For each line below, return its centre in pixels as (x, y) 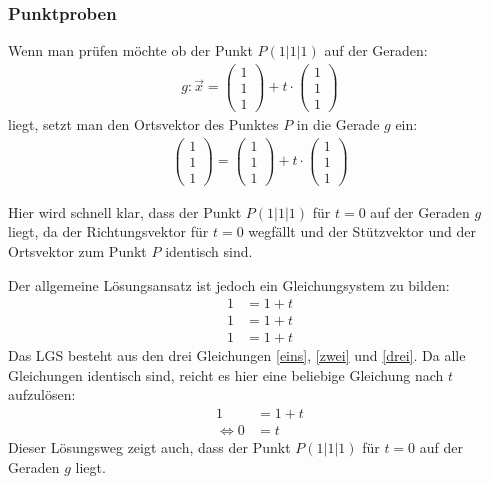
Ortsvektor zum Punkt (77, 250)
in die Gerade (338, 124)
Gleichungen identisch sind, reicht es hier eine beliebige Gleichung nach (226, 374)
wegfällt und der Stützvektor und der (362, 231)
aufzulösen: (42, 394)
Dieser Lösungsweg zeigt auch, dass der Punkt (149, 447)
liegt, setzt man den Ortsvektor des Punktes (143, 124)
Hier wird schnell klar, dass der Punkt (125, 211)
